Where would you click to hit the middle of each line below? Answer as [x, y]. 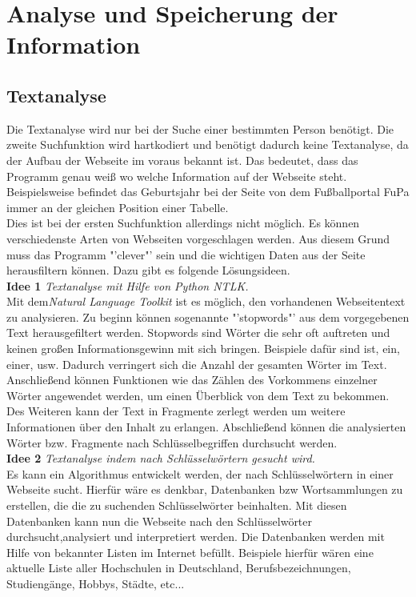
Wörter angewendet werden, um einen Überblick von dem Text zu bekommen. [198, 395]
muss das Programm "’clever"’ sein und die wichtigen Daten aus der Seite [186, 254]
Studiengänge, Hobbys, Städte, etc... [96, 583]
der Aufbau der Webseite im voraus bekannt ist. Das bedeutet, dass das [182, 160]
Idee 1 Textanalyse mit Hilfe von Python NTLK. [128, 285]
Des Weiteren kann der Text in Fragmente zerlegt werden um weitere [176, 411]
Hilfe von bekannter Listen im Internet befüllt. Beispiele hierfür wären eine [190, 552]
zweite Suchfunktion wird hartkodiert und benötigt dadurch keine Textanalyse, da [208, 144]
